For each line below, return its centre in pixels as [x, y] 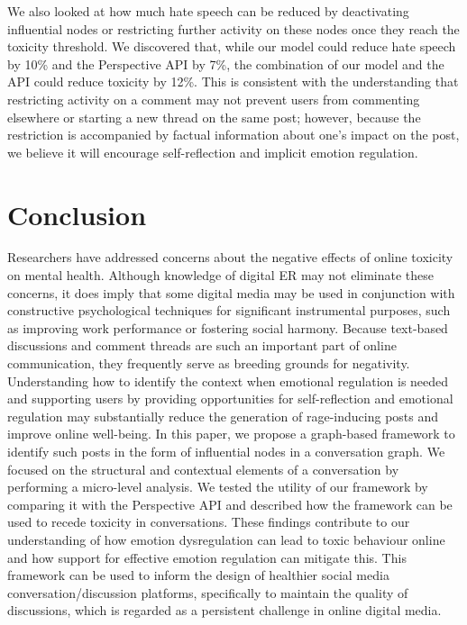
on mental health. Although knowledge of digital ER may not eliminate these [220, 275]
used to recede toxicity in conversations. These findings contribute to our [209, 522]
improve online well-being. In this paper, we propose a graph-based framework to [231, 434]
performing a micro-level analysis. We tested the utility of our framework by [218, 487]
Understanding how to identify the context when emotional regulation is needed [228, 380]
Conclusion [77, 214]
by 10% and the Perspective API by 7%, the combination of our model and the [226, 63]
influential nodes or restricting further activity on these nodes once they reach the [233, 28]
